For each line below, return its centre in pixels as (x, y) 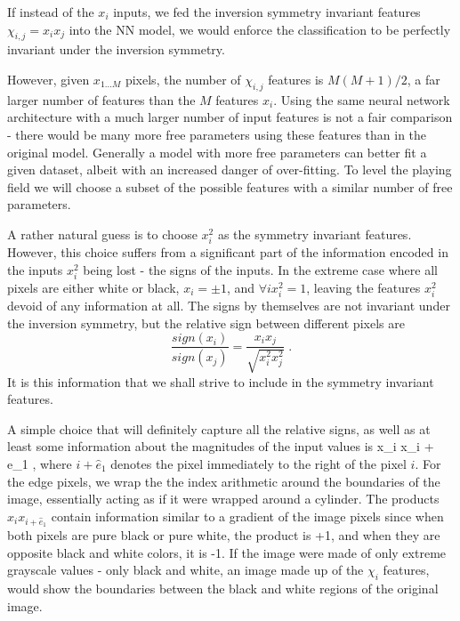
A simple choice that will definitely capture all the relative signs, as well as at (219, 428)
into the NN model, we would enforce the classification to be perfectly (260, 29)
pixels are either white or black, (93, 287)
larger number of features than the (101, 99)
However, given (48, 79)
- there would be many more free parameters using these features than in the (217, 134)
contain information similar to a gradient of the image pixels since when (247, 516)
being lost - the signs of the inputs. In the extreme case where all (260, 269)
